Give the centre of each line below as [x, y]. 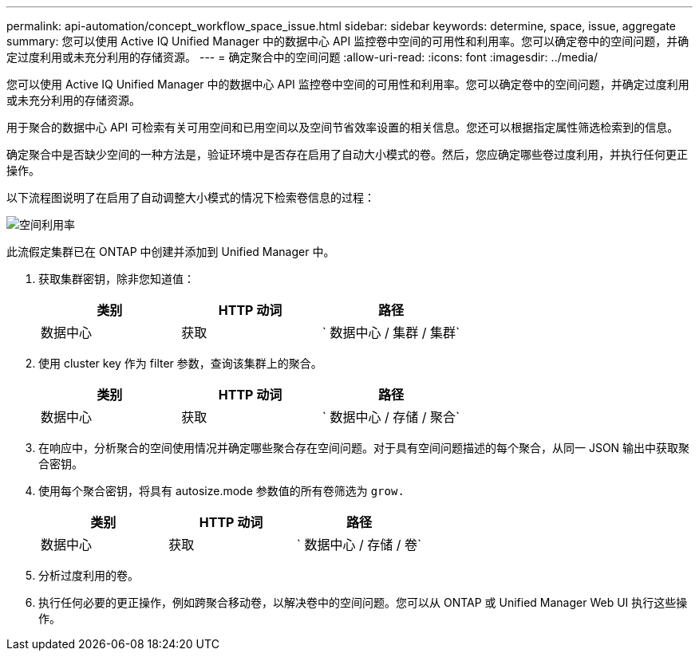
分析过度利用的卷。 [89, 575]
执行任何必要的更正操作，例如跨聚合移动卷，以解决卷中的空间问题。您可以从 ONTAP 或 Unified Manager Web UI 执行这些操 [363, 602]
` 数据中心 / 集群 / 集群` [391, 332]
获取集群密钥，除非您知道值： [116, 279]
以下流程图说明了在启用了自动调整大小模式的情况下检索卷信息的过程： [191, 197]
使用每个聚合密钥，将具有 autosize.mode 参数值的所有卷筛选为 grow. [221, 491]
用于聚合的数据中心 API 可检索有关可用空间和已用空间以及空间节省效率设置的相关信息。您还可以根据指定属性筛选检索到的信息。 [343, 127]
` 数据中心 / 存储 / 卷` [359, 545]
